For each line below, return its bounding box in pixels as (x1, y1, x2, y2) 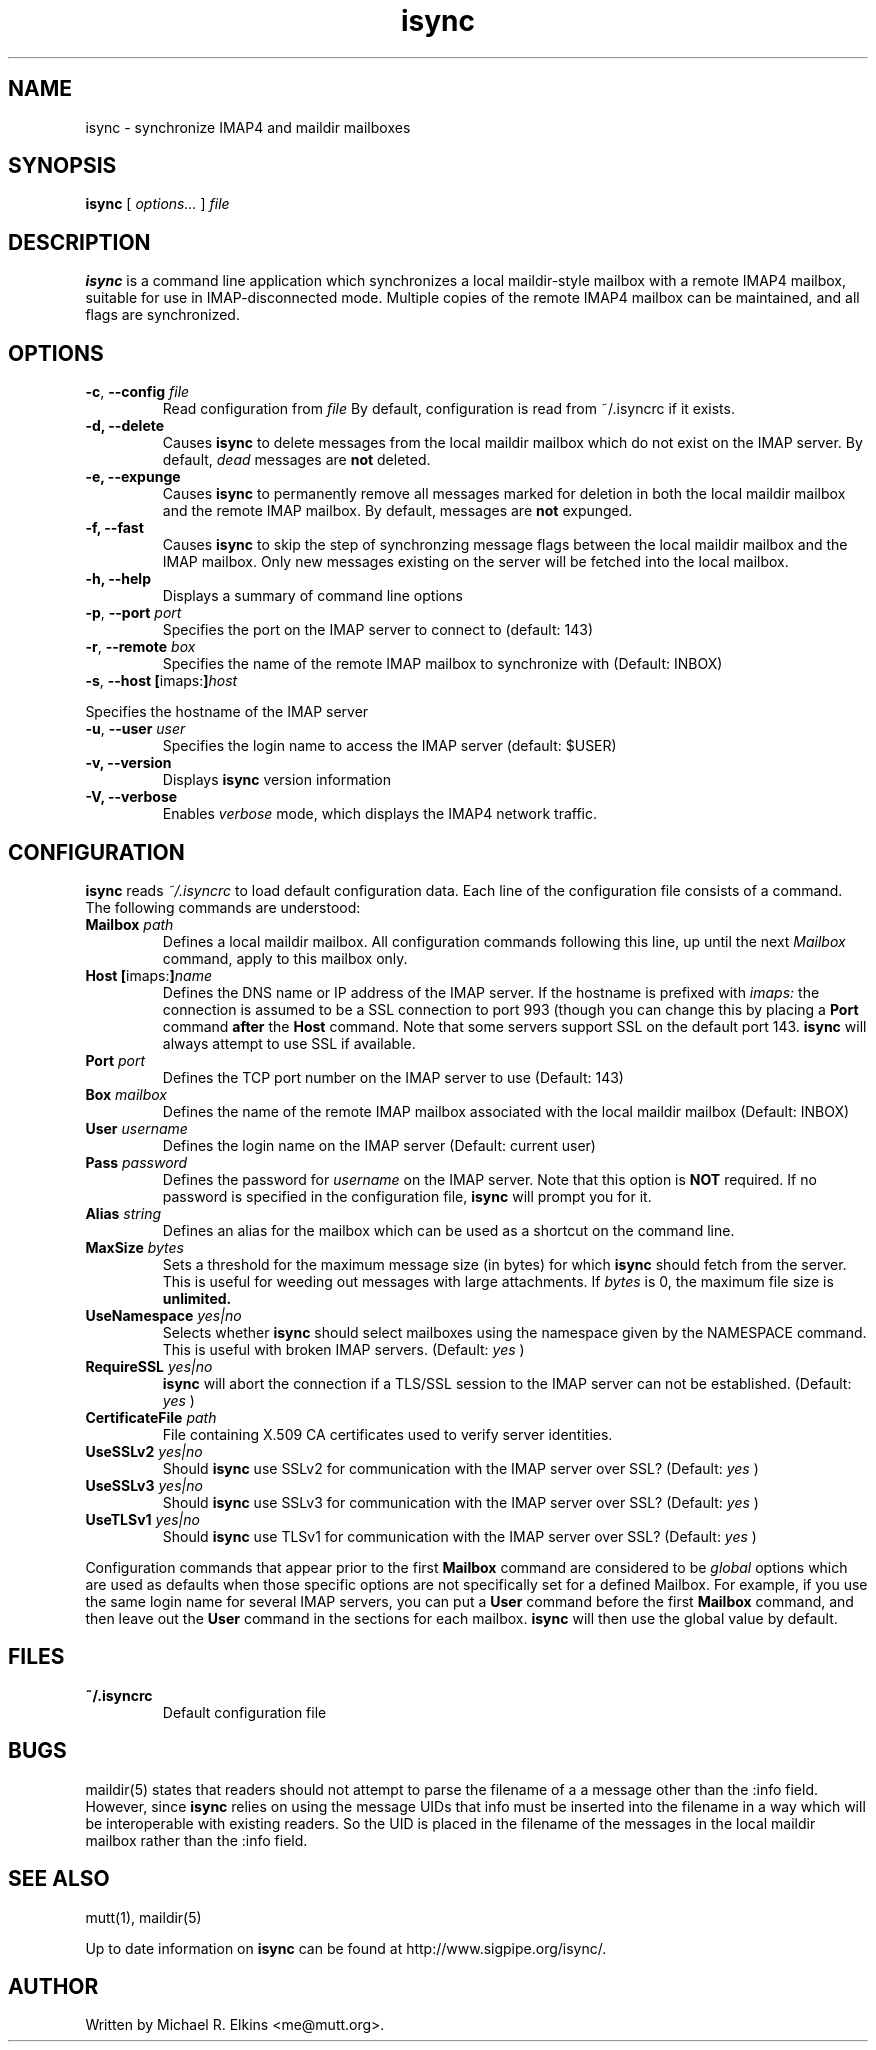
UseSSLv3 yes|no (85, 1476, 203, 1494)
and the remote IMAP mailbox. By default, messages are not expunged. (162, 502, 633, 520)
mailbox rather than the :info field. (85, 1831, 308, 1849)
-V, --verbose (85, 788, 178, 806)
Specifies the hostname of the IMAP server (85, 703, 369, 721)
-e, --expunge (85, 468, 181, 486)
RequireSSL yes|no (85, 1357, 213, 1375)
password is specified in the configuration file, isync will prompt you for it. (162, 1187, 652, 1205)
